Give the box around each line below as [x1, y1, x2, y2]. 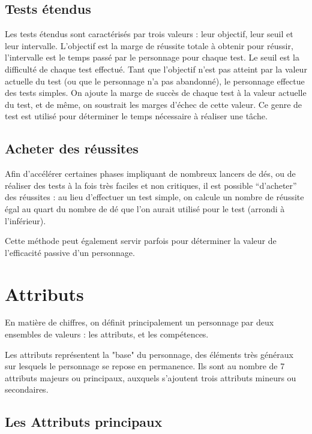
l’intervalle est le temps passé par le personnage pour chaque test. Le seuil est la [5, 51, 299, 64]
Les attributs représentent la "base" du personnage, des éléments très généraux [5, 348, 293, 360]
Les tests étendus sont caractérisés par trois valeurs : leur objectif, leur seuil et [5, 28, 293, 40]
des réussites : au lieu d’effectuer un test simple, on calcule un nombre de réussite [5, 191, 304, 203]
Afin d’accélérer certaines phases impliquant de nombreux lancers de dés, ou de [5, 167, 296, 180]
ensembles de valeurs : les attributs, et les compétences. [5, 328, 209, 340]
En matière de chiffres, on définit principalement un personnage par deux [5, 316, 274, 328]
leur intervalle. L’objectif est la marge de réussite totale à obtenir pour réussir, [5, 39, 293, 52]
